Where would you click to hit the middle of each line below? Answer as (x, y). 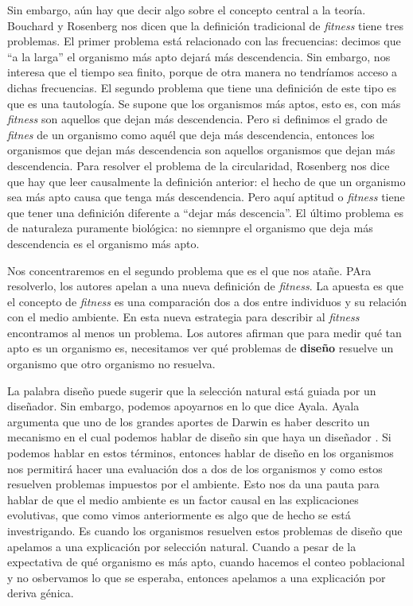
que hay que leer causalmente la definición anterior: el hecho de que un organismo (206, 181)
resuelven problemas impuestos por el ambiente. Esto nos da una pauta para (193, 484)
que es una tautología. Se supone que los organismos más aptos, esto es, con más (204, 103)
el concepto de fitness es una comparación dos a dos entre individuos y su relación (207, 301)
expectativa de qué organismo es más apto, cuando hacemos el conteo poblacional (206, 562)
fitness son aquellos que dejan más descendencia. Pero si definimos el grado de (197, 119)
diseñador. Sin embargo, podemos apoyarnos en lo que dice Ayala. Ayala (183, 406)
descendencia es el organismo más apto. (103, 243)
